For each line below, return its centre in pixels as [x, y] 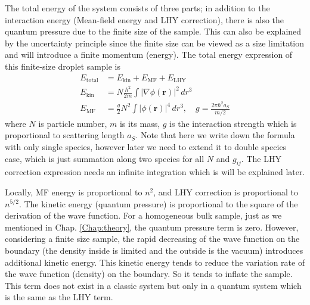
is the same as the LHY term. [59, 297]
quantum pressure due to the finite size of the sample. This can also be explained [153, 31]
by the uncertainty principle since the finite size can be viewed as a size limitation [155, 43]
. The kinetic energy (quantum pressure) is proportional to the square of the [158, 203]
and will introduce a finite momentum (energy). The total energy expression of [149, 55]
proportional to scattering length [65, 135]
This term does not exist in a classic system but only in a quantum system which [153, 285]
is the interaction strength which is [233, 123]
